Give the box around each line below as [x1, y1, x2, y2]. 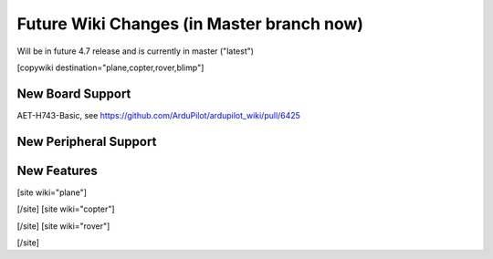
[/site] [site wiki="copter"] [16, 203, 115, 214]
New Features [16, 162, 98, 178]
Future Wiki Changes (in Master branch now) [16, 14, 364, 34]
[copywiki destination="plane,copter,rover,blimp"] [16, 62, 205, 73]
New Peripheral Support [16, 133, 157, 150]
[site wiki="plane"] [16, 187, 87, 198]
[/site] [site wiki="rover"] [16, 220, 110, 232]
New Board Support [16, 86, 131, 101]
